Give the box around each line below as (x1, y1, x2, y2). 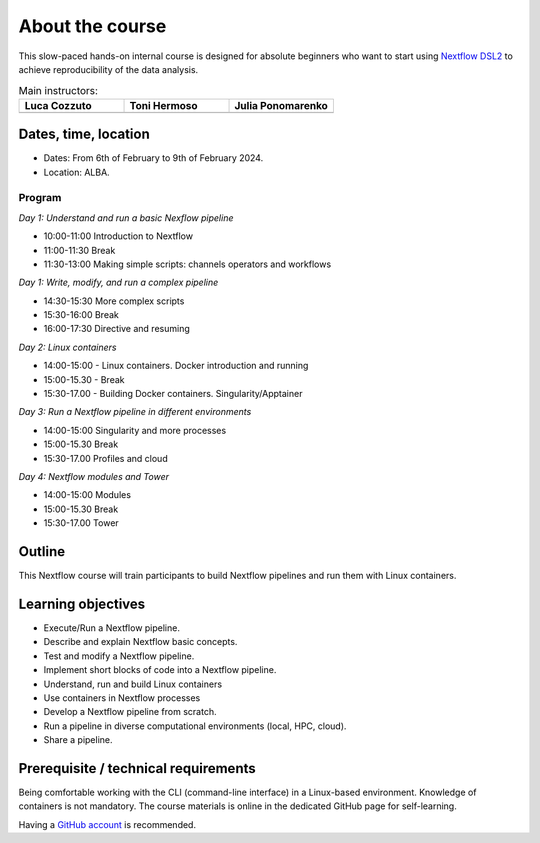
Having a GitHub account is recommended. (18, 818, 197, 830)
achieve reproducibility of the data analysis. (18, 63, 199, 75)
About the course (18, 15, 167, 37)
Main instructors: (18, 83, 99, 97)
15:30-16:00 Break (43, 309, 120, 321)
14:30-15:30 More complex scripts (43, 295, 185, 307)
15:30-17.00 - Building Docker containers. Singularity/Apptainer (43, 388, 303, 400)
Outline (18, 543, 65, 560)
